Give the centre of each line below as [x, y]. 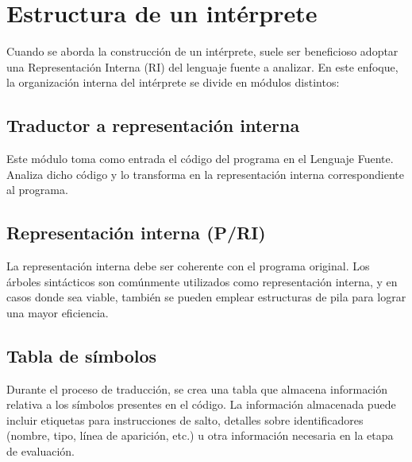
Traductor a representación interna [153, 125]
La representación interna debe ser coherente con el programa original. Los [188, 266]
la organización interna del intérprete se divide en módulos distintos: [173, 82]
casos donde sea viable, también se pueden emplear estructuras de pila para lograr [206, 297]
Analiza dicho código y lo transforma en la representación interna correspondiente [206, 174]
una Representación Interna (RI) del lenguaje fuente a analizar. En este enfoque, [202, 66]
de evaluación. [40, 451]
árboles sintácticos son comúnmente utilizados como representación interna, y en [202, 281]
